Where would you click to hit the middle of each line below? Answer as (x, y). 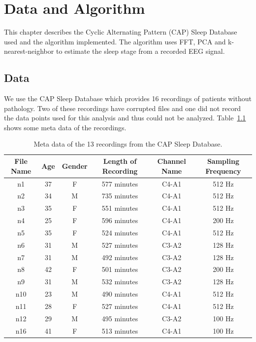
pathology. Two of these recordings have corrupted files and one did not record (123, 108)
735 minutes (120, 196)
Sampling (223, 161)
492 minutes (120, 257)
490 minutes (120, 294)
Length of (120, 161)
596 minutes (120, 220)
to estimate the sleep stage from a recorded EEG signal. (140, 51)
